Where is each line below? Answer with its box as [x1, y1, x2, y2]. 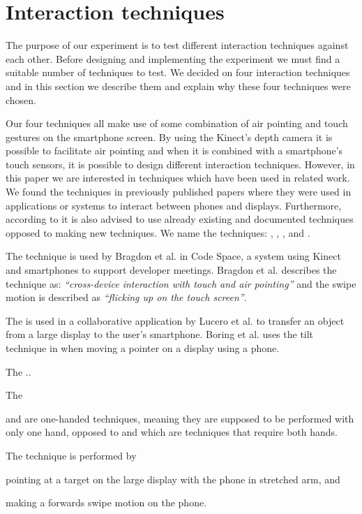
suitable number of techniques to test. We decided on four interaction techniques [6, 65, 350, 80]
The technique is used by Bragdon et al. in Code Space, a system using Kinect [6, 249, 341, 263]
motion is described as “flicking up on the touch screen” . [6, 290, 247, 304]
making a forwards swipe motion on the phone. [6, 495, 207, 510]
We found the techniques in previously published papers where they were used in [6, 184, 352, 199]
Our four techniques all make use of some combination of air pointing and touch [6, 116, 348, 131]
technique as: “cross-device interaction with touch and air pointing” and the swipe [6, 276, 356, 291]
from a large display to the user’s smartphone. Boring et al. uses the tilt [6, 327, 314, 342]
